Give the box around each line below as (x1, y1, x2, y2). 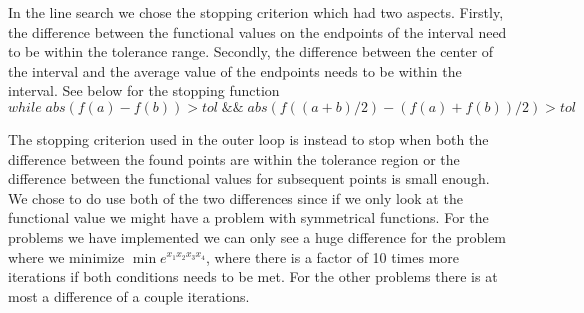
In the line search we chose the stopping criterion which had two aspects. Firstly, (8, 2, 504, 22)
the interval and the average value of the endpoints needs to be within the (8, 60, 462, 81)
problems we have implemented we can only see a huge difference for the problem (8, 226, 507, 247)
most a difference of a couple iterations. (8, 285, 250, 306)
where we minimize (8, 246, 125, 267)
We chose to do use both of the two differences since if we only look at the (8, 187, 463, 208)
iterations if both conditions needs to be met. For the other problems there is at (8, 266, 498, 287)
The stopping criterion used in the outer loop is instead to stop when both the (8, 128, 489, 149)
